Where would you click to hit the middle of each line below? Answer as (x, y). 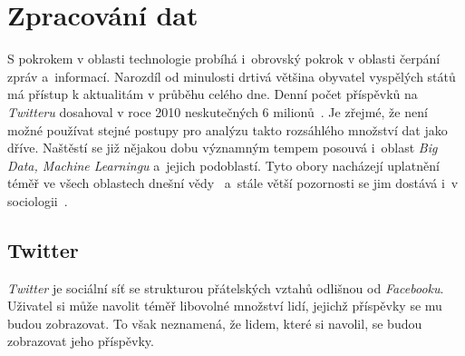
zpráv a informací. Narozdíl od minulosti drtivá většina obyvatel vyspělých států (232, 76)
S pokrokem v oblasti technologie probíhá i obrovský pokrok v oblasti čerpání (224, 59)
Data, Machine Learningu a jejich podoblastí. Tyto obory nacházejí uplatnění (223, 165)
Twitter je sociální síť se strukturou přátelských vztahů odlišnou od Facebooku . (226, 287)
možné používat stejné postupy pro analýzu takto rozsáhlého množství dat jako (228, 129)
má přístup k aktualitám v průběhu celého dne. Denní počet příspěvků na (213, 94)
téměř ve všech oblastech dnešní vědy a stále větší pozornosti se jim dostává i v (233, 183)
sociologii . (38, 200)
